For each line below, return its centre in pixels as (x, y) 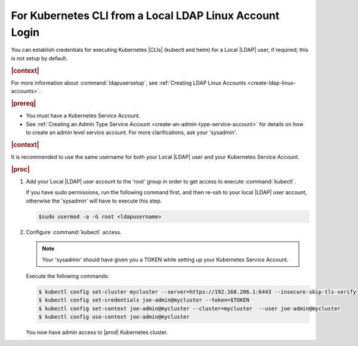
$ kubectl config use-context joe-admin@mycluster (114, 317)
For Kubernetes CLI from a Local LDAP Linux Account (145, 15)
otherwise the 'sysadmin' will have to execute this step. (94, 201)
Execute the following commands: (68, 276)
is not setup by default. (39, 58)
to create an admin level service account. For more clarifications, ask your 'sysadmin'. (132, 132)
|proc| (20, 169)
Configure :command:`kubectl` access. (74, 232)
